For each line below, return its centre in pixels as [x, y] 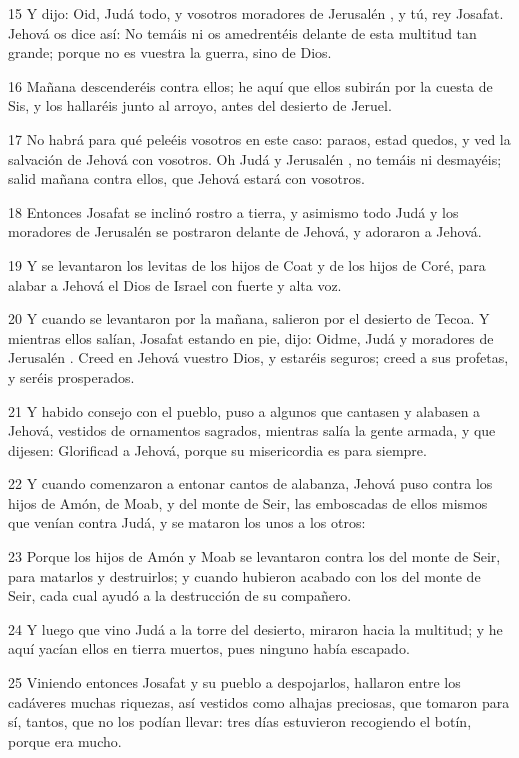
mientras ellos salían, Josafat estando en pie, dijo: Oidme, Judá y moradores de [251, 337]
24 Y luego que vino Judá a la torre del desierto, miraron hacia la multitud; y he [255, 628]
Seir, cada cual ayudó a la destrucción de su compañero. [180, 595]
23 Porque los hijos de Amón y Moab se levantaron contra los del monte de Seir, [254, 556]
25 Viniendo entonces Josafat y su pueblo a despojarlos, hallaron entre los [234, 682]
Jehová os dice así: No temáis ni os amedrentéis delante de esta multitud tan [242, 32]
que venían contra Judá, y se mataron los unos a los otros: [187, 522]
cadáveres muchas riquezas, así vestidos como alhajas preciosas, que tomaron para [259, 701]
